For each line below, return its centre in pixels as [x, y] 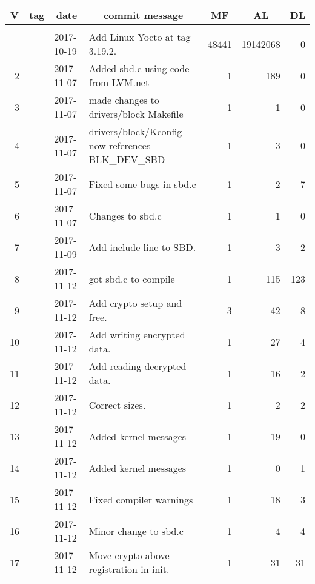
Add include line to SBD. [142, 247]
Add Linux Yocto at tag [140, 37]
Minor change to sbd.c [136, 531]
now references [120, 145]
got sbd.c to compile [132, 278]
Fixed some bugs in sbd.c [142, 184]
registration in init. [129, 569]
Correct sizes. [117, 404]
